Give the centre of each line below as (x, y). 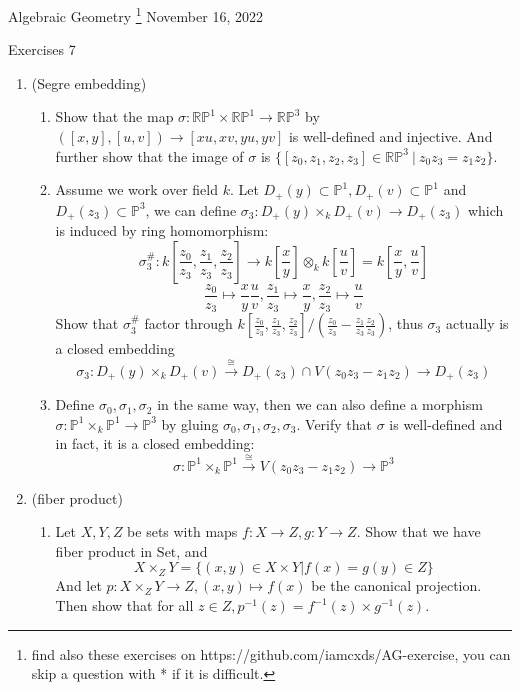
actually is (477, 323)
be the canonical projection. (396, 585)
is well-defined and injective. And (390, 136)
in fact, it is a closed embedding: (155, 443)
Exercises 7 (42, 49)
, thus (405, 323)
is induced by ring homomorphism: (162, 230)
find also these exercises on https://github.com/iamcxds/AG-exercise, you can (271, 653)
